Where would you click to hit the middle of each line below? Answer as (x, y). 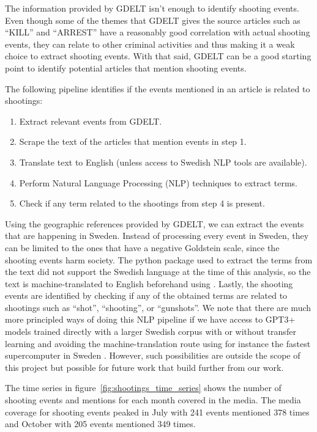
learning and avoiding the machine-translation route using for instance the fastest (158, 343)
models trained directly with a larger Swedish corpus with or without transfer (151, 331)
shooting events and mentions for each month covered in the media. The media (153, 400)
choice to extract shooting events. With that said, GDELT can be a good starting (158, 56)
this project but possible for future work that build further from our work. (144, 367)
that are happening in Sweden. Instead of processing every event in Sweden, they (157, 236)
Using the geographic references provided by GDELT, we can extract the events (155, 223)
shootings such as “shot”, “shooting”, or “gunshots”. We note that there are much (158, 307)
